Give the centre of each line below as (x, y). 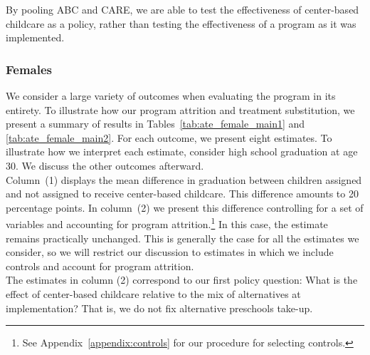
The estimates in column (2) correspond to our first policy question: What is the (182, 280)
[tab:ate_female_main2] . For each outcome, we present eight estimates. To (169, 137)
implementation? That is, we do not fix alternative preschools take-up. (159, 308)
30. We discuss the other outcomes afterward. (105, 165)
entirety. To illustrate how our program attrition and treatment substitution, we (180, 109)
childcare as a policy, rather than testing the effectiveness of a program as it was (181, 23)
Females (29, 69)
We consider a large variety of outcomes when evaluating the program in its (171, 96)
